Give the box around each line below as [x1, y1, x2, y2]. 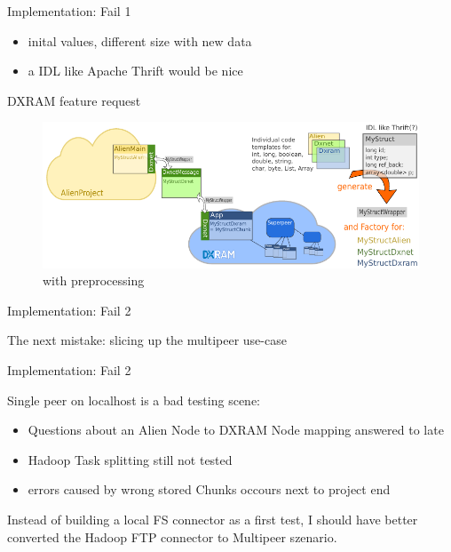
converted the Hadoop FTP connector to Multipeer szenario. [7, 527, 337, 546]
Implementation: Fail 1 [7, 2, 131, 20]
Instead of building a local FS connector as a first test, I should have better [7, 509, 418, 528]
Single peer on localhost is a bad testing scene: [7, 390, 260, 409]
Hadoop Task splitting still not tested [28, 450, 233, 468]
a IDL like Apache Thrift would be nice [28, 61, 243, 80]
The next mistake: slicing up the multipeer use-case [7, 331, 287, 349]
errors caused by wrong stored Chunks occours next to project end [28, 480, 391, 499]
